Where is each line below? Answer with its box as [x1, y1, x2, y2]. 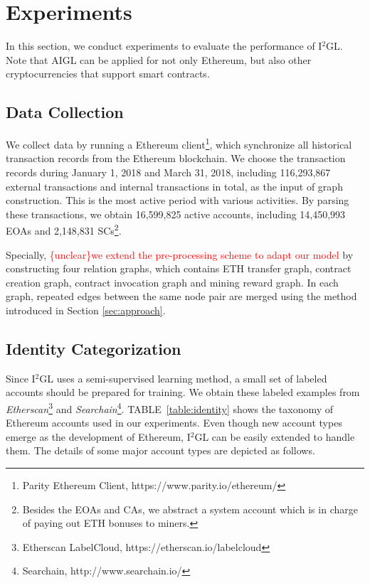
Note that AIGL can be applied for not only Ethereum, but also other [6, 52, 312, 67]
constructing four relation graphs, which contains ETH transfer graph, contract [6, 261, 351, 276]
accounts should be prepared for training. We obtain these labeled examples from [6, 385, 360, 400]
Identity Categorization [6, 337, 181, 359]
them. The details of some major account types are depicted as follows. [6, 443, 315, 458]
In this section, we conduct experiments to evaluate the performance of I [6, 38, 322, 53]
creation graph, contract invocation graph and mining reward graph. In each [6, 274, 339, 289]
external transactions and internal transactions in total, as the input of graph [6, 178, 343, 193]
